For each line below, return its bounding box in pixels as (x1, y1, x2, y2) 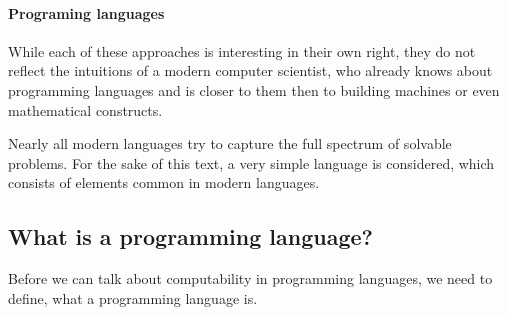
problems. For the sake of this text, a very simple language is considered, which (8, 152, 495, 173)
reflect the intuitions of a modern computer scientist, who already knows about (8, 60, 493, 81)
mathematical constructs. (8, 99, 163, 120)
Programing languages (8, 2, 165, 23)
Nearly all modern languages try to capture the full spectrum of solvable (8, 133, 452, 154)
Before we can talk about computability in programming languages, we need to (8, 268, 493, 289)
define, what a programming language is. (8, 287, 258, 308)
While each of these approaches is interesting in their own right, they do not (8, 40, 476, 61)
